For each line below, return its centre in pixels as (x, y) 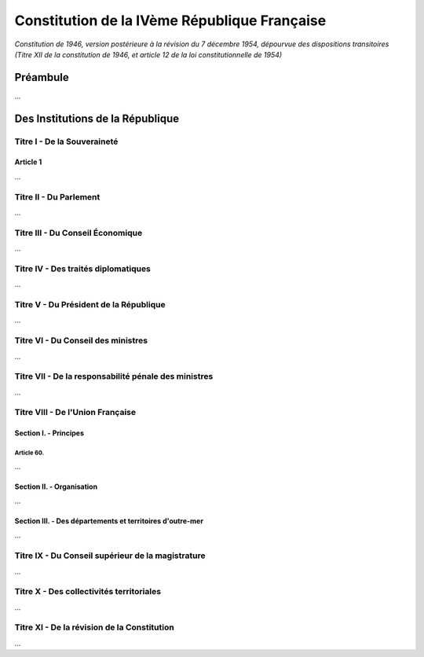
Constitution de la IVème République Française (170, 20)
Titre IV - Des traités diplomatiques (82, 269)
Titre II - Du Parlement (57, 196)
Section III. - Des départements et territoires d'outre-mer (109, 521)
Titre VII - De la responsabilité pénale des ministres (114, 376)
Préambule (42, 77)
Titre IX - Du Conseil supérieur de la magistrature (110, 556)
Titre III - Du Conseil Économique (79, 233)
